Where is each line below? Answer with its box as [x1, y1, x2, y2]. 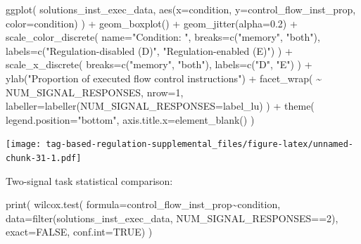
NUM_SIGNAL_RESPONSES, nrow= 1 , [6, 84, 184, 99]
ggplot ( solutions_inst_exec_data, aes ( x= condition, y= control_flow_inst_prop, [6, 2, 356, 16]
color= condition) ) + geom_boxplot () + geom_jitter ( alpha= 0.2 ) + [6, 15, 298, 30]
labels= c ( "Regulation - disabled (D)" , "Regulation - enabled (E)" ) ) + [6, 43, 293, 58]
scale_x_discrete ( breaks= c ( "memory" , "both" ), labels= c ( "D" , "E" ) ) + [6, 57, 312, 72]
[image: [6, 139, 42, 150]
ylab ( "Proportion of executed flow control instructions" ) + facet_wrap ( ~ [6, 70, 322, 85]
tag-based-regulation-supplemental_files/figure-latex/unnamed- [46, 139, 353, 150]
